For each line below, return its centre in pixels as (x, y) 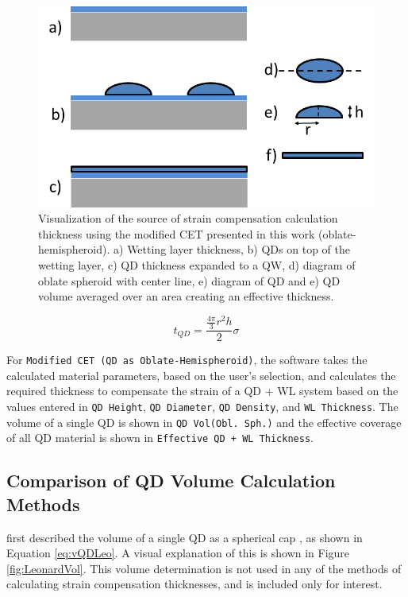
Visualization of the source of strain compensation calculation (188, 218)
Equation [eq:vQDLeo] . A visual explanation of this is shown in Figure (178, 553)
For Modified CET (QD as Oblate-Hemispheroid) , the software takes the (187, 360)
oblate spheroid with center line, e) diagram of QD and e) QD (189, 280)
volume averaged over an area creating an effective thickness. (186, 296)
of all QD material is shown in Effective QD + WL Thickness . (160, 438)
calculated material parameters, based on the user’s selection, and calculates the (201, 375)
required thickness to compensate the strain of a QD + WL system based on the (202, 391)
